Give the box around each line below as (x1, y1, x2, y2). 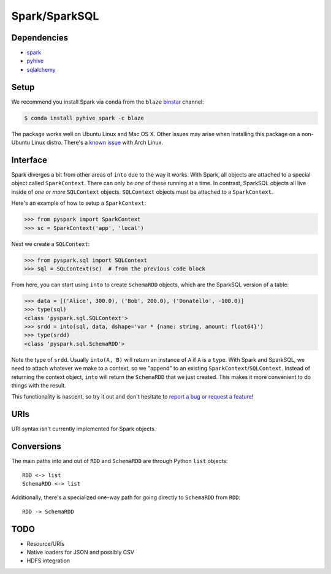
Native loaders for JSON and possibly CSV (26, 549, 135, 556)
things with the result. (11, 382, 67, 389)
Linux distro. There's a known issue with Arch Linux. (31, 139, 164, 147)
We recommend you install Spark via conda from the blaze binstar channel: (11, 98, 205, 105)
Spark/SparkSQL (11, 9, 99, 23)
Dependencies (11, 33, 69, 43)
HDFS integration (26, 557, 70, 564)
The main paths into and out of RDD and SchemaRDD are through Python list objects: (11, 457, 228, 465)
